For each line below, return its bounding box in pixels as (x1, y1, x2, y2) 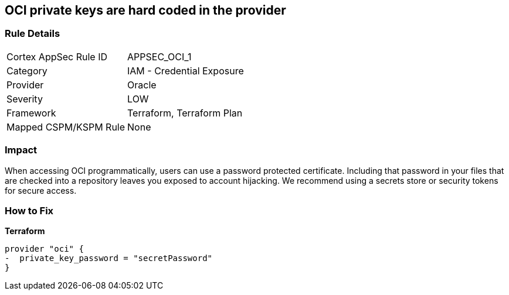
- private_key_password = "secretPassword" (5, 253, 213, 263)
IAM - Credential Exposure (127, 64, 244, 77)
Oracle (127, 78, 157, 91)
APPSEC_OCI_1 (127, 50, 192, 63)
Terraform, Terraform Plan (127, 107, 243, 119)
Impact (5, 144, 38, 156)
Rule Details (5, 28, 60, 40)
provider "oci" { (5, 244, 84, 254)
